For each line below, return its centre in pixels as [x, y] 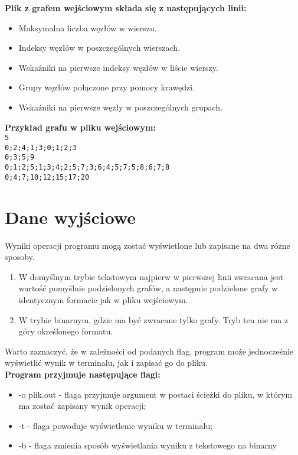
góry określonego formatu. [66, 331]
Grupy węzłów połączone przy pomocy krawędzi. [107, 87]
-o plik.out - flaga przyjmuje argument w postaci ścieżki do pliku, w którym [155, 394]
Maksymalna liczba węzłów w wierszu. [88, 27]
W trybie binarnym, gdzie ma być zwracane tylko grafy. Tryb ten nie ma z [153, 319]
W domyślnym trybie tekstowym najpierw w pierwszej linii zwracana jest [151, 276]
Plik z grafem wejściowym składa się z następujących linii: [126, 8]
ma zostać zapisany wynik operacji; [82, 406]
